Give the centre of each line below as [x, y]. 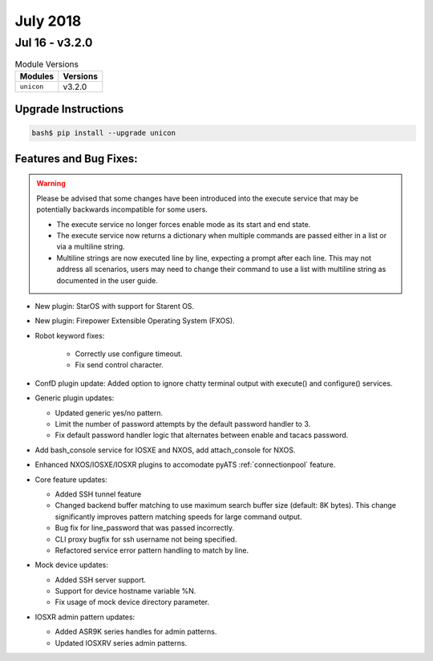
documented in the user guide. [107, 280]
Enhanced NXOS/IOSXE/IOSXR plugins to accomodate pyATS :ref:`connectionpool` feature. [185, 464]
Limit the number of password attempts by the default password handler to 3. [183, 424]
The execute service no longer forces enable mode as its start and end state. [184, 224]
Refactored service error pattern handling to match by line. [152, 550]
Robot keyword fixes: [70, 335]
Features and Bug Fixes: [76, 158]
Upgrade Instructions [69, 109]
